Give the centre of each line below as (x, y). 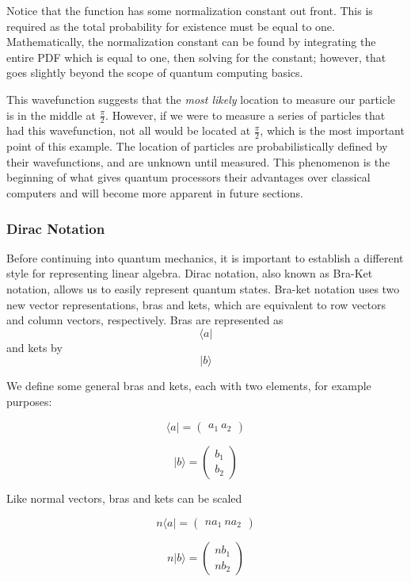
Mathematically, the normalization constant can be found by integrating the (191, 42)
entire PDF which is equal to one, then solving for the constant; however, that (196, 57)
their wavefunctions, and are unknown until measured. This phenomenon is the (198, 161)
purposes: (29, 401)
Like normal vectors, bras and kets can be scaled (124, 498)
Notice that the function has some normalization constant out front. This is (190, 10)
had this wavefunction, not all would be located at (129, 130)
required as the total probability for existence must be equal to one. (171, 26)
